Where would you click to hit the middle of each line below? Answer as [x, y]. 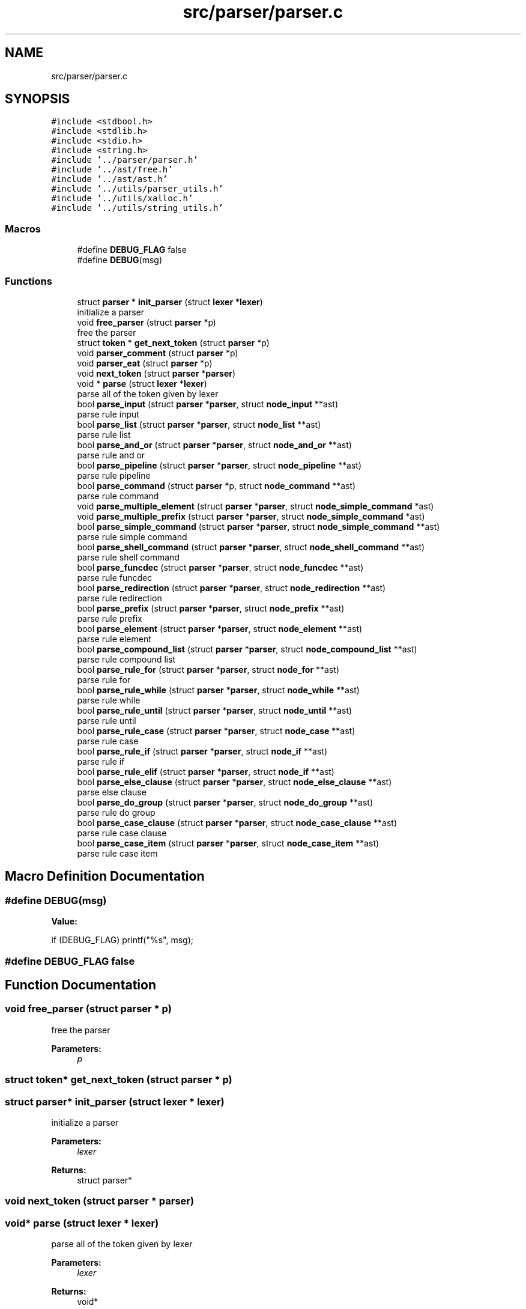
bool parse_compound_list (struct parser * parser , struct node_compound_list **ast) [247, 649]
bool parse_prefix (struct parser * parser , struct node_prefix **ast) [211, 608]
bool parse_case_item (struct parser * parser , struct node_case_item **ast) [228, 843]
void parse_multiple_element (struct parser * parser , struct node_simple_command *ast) [255, 506]
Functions [29, 281]
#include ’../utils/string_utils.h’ [137, 208]
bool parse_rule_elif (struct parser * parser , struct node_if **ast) [206, 771]
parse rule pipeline [114, 475]
